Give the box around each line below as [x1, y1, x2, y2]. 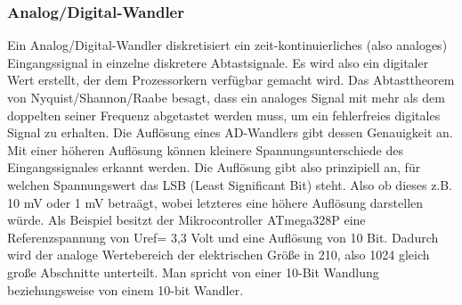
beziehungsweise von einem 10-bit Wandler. [7, 280, 244, 299]
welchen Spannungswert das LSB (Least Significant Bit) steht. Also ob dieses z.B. [7, 175, 453, 194]
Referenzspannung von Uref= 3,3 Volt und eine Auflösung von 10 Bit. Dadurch [7, 227, 439, 246]
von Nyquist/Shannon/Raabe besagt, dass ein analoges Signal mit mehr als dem [7, 88, 445, 106]
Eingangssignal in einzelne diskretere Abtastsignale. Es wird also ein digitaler [7, 53, 429, 71]
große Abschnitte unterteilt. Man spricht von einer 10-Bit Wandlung [7, 262, 379, 281]
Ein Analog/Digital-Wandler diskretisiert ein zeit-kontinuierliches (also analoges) [7, 36, 448, 54]
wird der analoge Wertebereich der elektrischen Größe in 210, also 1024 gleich [7, 245, 430, 264]
